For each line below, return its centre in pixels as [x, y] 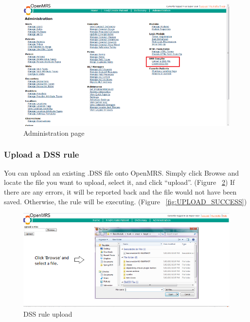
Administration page [54, 133]
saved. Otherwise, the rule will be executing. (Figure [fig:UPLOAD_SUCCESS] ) [125, 201]
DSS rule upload [48, 313]
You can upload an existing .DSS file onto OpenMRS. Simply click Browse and [122, 172]
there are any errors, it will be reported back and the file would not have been [120, 191]
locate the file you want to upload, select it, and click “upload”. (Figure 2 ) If [119, 182]
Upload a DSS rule [42, 154]
